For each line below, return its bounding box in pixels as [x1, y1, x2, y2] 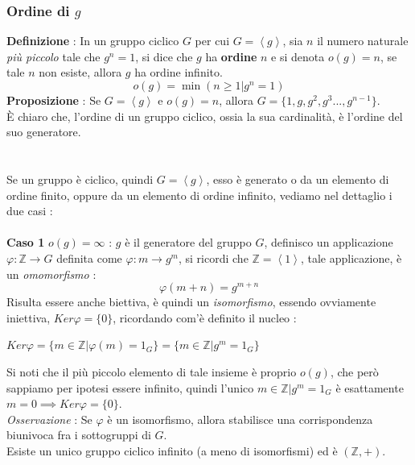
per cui [195, 32, 230, 49]
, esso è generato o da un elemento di [206, 170, 389, 187]
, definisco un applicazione [264, 234, 393, 251]
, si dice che [135, 48, 193, 64]
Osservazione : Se [6, 410, 92, 427]
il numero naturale [317, 32, 409, 49]
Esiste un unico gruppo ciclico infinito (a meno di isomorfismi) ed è [6, 442, 338, 459]
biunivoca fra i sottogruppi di [6, 426, 151, 443]
